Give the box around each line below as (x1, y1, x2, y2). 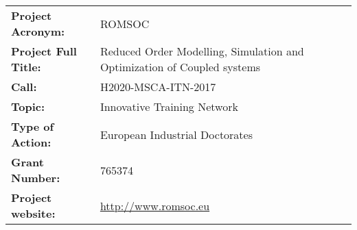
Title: (11, 59, 41, 75)
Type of (11, 118, 54, 134)
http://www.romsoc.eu (100, 197, 210, 214)
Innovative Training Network (100, 99, 238, 114)
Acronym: (11, 23, 65, 39)
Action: (11, 134, 51, 150)
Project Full (11, 43, 77, 59)
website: (11, 205, 56, 221)
